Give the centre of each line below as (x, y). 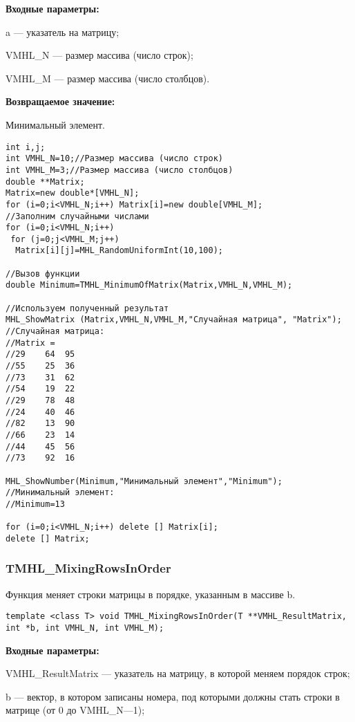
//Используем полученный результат (87, 308)
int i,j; (26, 147)
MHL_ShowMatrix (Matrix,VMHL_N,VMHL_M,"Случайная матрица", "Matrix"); (174, 320)
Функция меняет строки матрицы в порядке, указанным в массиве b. (151, 594)
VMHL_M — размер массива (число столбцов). (108, 78)
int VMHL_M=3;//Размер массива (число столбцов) (119, 170)
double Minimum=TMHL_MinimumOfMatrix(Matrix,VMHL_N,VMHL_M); (149, 285)
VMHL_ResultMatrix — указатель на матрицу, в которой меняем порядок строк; (178, 673)
